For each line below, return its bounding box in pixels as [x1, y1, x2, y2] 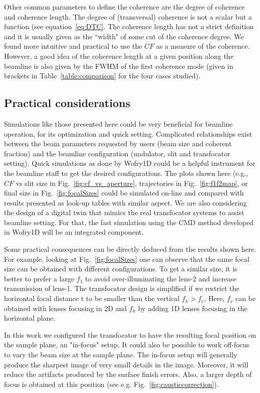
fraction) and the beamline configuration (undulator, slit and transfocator [4, 148, 230, 158]
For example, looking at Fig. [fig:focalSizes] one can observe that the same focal [4, 253, 249, 264]
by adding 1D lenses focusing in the [138, 303, 247, 313]
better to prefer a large [4, 273, 75, 283]
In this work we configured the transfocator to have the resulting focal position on [4, 329, 256, 340]
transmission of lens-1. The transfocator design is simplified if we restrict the [4, 283, 239, 293]
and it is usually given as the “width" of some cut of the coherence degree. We [4, 31, 244, 41]
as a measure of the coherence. [156, 41, 250, 51]
